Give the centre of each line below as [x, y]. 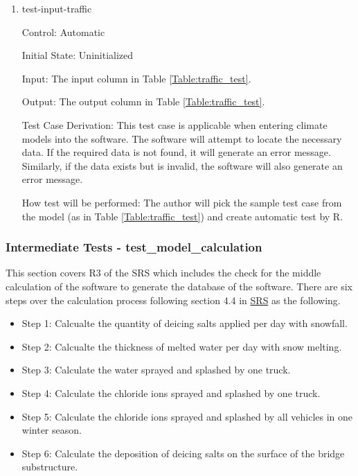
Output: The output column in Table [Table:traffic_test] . [143, 102]
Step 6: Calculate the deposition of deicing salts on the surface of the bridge [183, 453]
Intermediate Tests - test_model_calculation [134, 247]
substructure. [50, 467]
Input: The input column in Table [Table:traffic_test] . [136, 78]
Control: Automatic [63, 32]
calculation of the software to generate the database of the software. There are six [179, 286]
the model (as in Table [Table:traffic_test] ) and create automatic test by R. [182, 216]
